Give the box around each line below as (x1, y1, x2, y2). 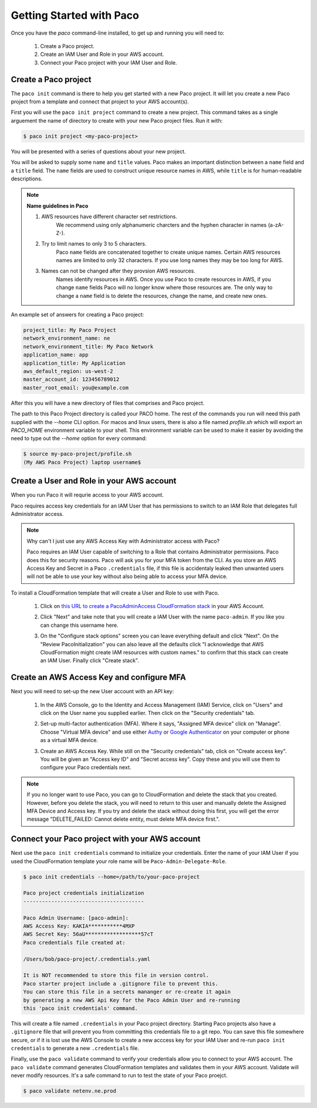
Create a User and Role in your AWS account (11, 476, 177, 486)
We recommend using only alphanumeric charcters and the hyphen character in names (56, 221, 267, 229)
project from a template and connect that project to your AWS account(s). (11, 98, 189, 105)
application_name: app (23, 351, 89, 358)
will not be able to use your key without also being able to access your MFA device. (26, 573, 228, 580)
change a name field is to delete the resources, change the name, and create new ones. (56, 292, 268, 299)
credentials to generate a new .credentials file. (11, 1045, 139, 1052)
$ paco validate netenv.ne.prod (23, 1087, 117, 1094)
